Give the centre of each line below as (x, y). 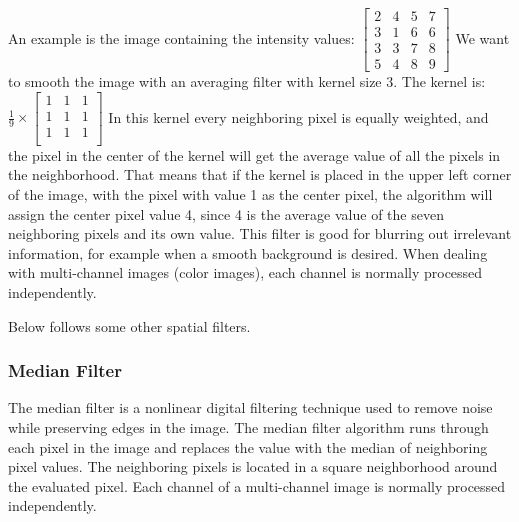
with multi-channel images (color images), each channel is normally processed (245, 272)
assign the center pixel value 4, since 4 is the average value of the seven (226, 213)
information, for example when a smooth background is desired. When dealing (248, 252)
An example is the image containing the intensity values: (181, 37)
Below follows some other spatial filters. (129, 325)
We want (482, 37)
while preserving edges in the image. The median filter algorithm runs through (248, 427)
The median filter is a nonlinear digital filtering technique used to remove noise (250, 407)
